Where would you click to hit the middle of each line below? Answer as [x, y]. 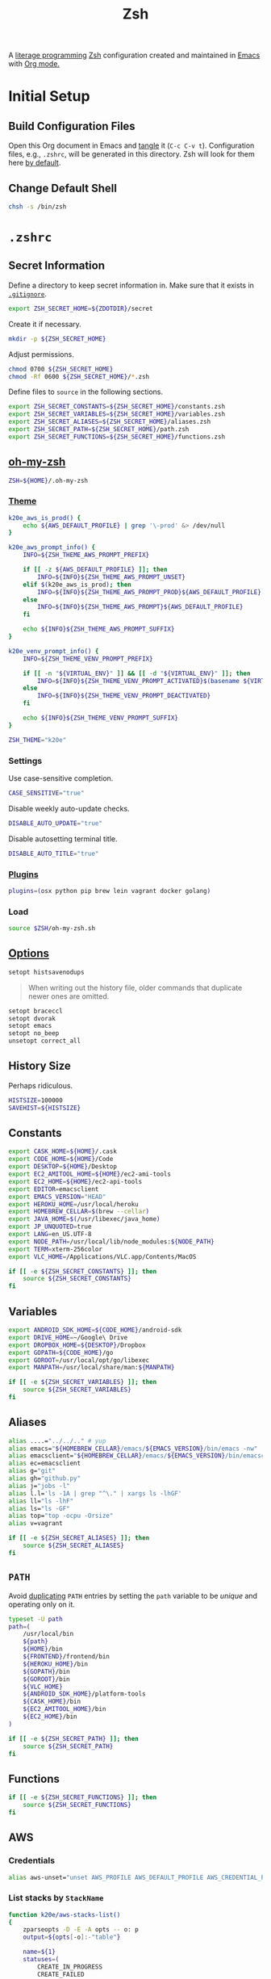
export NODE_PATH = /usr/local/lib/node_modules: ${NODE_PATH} [112, 1241]
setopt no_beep [34, 1034]
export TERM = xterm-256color [56, 1249]
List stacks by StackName [56, 1898]
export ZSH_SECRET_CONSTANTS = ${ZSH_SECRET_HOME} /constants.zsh [117, 407]
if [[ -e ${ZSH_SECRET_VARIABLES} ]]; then [83, 1382]
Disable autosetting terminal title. [63, 839]
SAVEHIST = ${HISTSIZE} [45, 1108]
